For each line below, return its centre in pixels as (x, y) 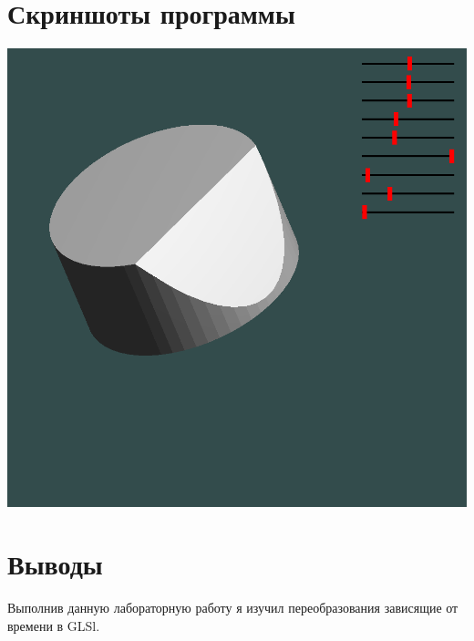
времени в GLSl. (54, 625)
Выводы (55, 564)
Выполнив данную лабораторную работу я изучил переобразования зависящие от (233, 608)
